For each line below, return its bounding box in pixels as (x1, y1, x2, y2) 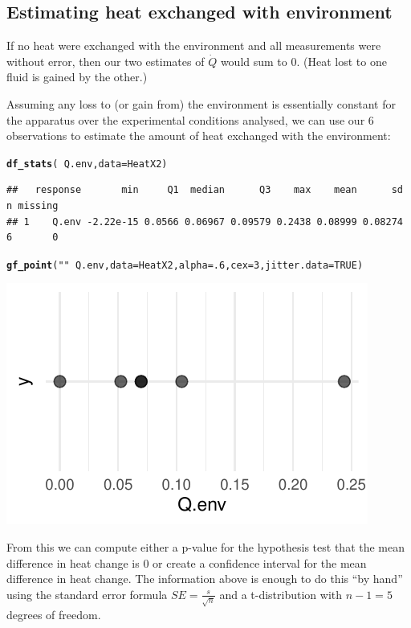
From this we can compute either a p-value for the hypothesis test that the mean (6, 539, 405, 556)
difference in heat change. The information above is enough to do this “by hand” (6, 570, 403, 587)
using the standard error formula (6, 585, 168, 602)
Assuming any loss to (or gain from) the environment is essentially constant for (6, 95, 396, 112)
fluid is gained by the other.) (6, 68, 148, 85)
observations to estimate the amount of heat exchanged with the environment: (6, 127, 391, 144)
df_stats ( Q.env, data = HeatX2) (6, 158, 168, 170)
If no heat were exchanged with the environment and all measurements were (6, 37, 381, 54)
